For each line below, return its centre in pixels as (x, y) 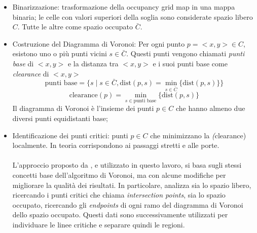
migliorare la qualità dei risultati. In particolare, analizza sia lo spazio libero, (132, 185)
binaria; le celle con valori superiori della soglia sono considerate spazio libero (133, 16)
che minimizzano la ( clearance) (198, 135)
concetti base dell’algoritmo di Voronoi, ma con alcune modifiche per (119, 174)
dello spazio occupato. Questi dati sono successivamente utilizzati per (120, 215)
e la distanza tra (93, 63)
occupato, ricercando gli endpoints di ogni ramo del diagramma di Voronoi (128, 204)
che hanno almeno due (210, 108)
